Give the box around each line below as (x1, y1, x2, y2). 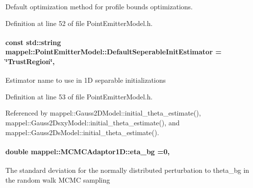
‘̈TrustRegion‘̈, (5, 56, 55, 66)
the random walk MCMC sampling (5, 174, 110, 185)
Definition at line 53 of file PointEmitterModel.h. (5, 91, 153, 101)
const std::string (5, 37, 61, 47)
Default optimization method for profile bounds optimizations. (5, 1, 193, 11)
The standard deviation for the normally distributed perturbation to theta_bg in (5, 164, 250, 175)
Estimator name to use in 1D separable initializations (5, 75, 166, 85)
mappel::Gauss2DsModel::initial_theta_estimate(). (5, 127, 159, 137)
